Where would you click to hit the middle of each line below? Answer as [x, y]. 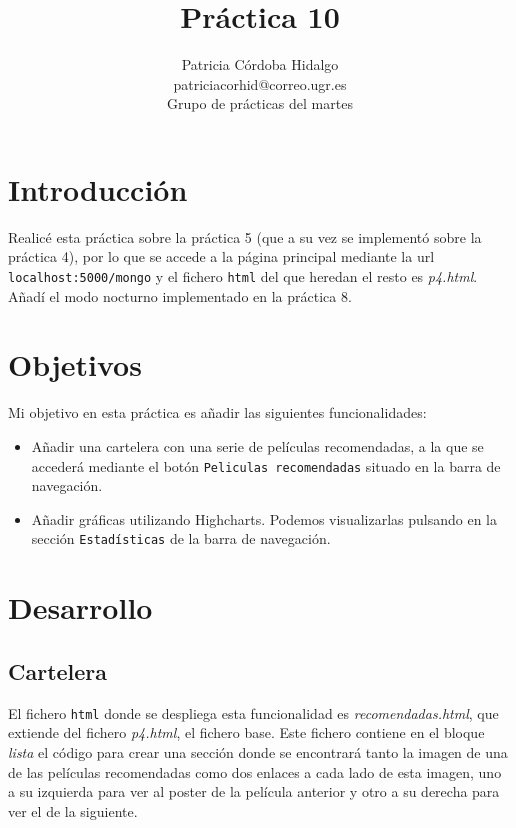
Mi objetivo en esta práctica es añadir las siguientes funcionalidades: [217, 412]
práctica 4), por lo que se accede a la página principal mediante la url [221, 256]
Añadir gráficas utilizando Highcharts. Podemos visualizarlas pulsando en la [264, 518]
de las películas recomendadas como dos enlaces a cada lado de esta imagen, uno [255, 771]
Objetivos [75, 364]
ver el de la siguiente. [73, 810]
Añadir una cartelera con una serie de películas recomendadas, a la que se [257, 446]
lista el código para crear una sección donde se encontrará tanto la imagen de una [258, 751]
